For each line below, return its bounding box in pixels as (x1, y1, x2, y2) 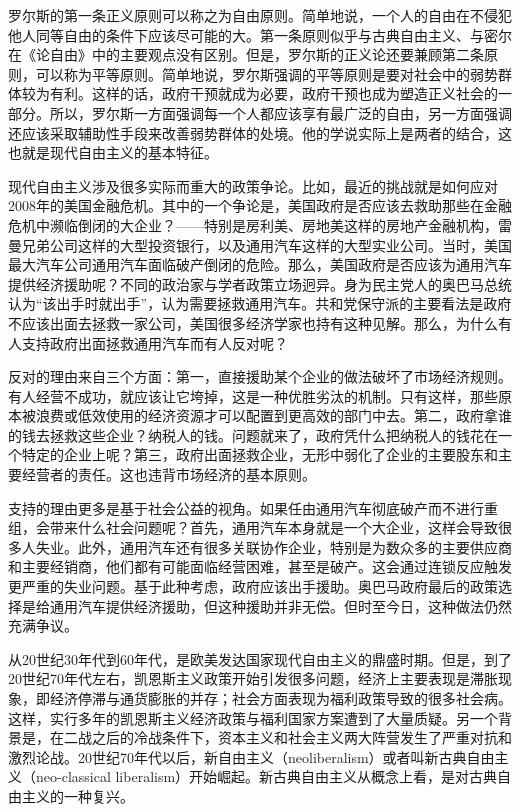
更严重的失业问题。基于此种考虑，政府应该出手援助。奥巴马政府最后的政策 (8, 576, 498, 597)
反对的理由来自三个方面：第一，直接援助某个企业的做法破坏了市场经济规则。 (8, 366, 512, 387)
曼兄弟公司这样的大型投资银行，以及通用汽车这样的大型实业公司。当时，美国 (8, 234, 512, 255)
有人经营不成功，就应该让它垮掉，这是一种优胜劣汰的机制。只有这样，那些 (8, 385, 498, 406)
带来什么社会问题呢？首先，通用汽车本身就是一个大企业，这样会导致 (49, 517, 498, 538)
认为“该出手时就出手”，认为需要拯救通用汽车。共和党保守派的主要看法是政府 (8, 293, 512, 314)
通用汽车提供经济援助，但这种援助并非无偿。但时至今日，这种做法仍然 (49, 595, 512, 616)
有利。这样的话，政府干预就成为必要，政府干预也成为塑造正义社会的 (49, 83, 498, 104)
